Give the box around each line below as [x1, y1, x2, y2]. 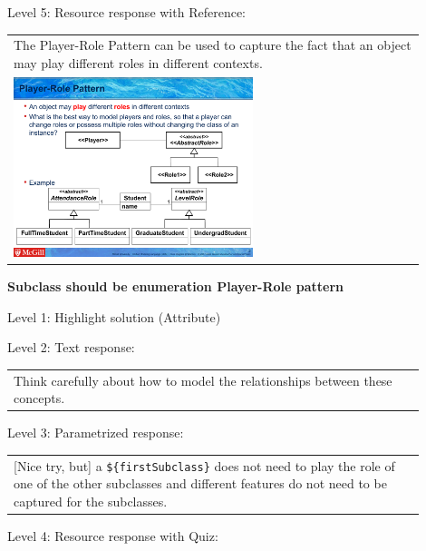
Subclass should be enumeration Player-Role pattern [7, 277, 344, 296]
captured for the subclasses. [14, 492, 168, 510]
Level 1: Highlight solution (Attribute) [7, 307, 221, 326]
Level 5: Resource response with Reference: [7, 3, 246, 21]
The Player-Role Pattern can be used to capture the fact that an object [14, 35, 411, 54]
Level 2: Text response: [7, 338, 135, 357]
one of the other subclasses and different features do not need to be [14, 474, 387, 493]
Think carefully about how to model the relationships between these [14, 370, 392, 389]
